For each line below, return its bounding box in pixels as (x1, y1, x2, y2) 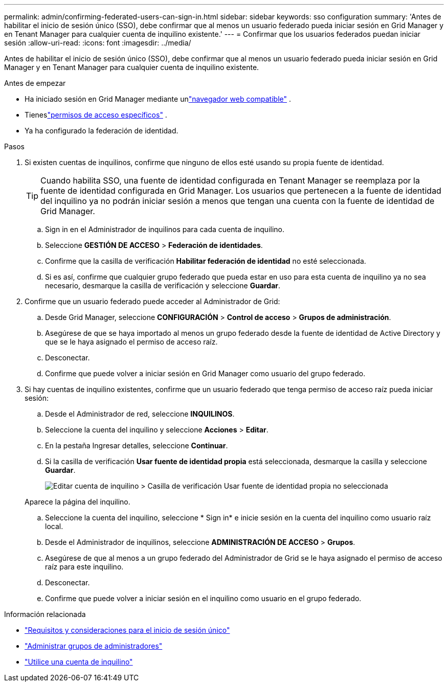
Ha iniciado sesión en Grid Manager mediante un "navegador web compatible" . (25, 95, 292, 103)
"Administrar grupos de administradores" (25, 642, 163, 650)
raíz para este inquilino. (45, 562, 124, 571)
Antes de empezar (4, 79, 66, 87)
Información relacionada (4, 610, 86, 619)
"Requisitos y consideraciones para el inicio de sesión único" (25, 626, 230, 634)
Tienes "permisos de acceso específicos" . (25, 110, 167, 119)
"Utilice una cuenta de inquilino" (25, 657, 133, 666)
